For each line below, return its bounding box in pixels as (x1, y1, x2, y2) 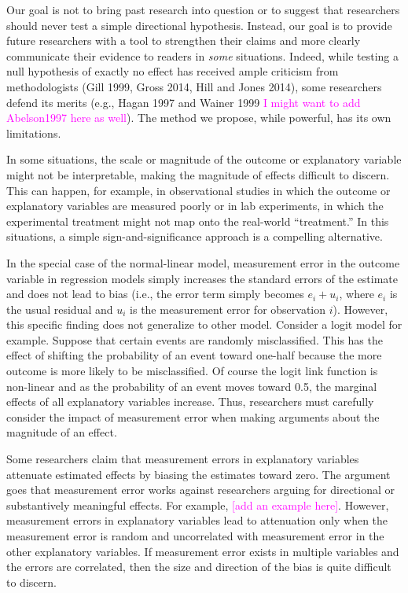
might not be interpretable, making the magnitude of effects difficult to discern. (6, 166, 390, 182)
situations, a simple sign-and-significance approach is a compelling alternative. (6, 228, 383, 245)
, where (339, 285, 374, 302)
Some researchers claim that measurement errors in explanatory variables (6, 451, 359, 467)
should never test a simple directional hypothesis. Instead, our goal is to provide (6, 17, 392, 33)
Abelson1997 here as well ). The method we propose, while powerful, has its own (6, 109, 391, 126)
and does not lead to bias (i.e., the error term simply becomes (6, 285, 304, 302)
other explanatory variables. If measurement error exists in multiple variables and (6, 543, 399, 559)
